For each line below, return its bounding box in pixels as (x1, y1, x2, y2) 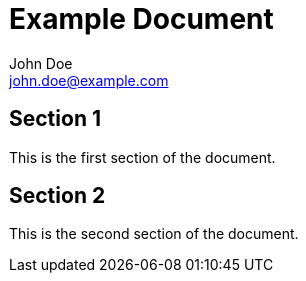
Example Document (9, 2, 274, 36)
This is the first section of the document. (9, 148, 276, 166)
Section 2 (9, 183, 106, 209)
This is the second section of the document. (9, 225, 299, 243)
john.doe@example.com (9, 71, 169, 89)
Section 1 (9, 106, 101, 132)
